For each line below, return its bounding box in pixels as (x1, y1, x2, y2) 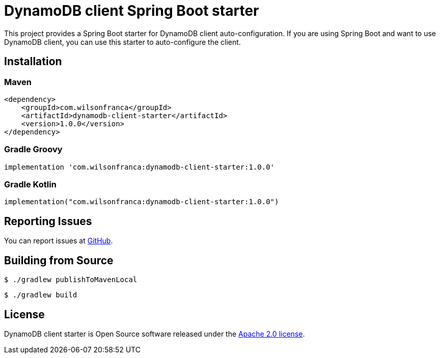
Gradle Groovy (4, 144, 63, 155)
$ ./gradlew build (4, 291, 77, 299)
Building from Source (4, 254, 114, 267)
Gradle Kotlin (4, 179, 57, 190)
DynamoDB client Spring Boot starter (4, 2, 259, 19)
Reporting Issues (4, 214, 92, 228)
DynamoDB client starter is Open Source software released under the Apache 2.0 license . (4, 329, 305, 338)
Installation (4, 55, 62, 68)
